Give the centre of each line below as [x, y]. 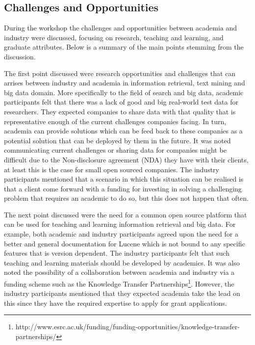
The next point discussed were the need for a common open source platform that [126, 214]
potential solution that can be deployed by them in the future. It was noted [117, 140]
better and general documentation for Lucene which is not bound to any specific [125, 243]
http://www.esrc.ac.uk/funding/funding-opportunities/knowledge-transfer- [127, 327]
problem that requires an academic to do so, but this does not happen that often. [126, 198]
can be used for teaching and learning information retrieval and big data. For [120, 224]
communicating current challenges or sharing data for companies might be [115, 150]
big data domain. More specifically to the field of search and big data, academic [124, 92]
